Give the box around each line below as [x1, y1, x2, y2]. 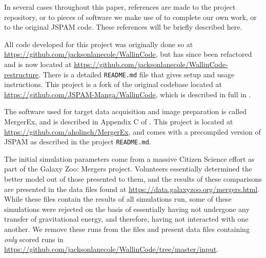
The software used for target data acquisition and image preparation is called [4, 106, 247, 117]
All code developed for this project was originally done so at [4, 38, 193, 49]
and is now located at [4, 58, 72, 69]
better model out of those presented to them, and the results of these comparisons [4, 174, 262, 184]
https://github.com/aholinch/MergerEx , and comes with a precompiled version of [4, 126, 261, 137]
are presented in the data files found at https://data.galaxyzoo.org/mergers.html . [4, 183, 259, 194]
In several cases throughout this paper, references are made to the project [4, 2, 236, 12]
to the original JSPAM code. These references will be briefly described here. [4, 21, 242, 32]
